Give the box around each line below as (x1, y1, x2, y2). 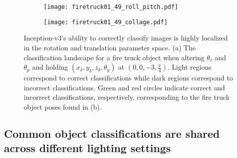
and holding (32, 62, 68, 72)
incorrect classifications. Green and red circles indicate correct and (24, 82, 225, 92)
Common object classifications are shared (4, 125, 220, 141)
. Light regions (167, 62, 212, 72)
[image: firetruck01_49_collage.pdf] (44, 18, 168, 26)
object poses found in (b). (24, 101, 102, 112)
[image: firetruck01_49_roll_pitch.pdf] (44, 3, 179, 10)
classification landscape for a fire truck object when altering (24, 52, 205, 62)
